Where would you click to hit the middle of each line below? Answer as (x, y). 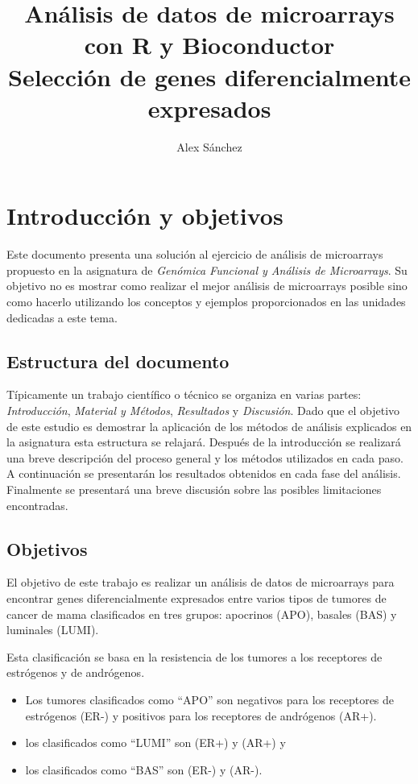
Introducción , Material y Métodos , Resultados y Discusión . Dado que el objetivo (203, 410)
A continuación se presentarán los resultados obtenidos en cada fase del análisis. (204, 473)
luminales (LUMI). (53, 630)
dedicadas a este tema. (62, 317)
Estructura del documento (118, 361)
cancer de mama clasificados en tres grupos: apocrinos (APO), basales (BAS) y (202, 614)
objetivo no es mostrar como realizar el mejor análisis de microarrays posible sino (207, 286)
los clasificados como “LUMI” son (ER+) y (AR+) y (155, 743)
